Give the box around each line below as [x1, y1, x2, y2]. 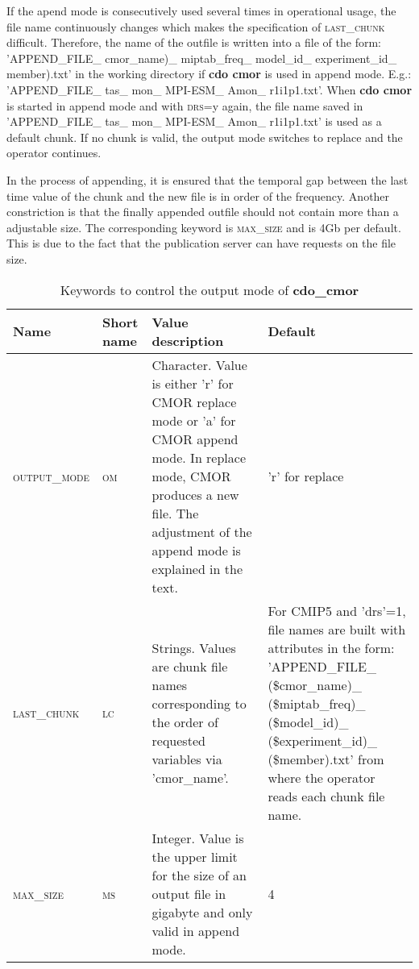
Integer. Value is [151, 828, 244, 847]
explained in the [151, 559, 243, 578]
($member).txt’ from [268, 749, 384, 768]
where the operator [268, 767, 375, 787]
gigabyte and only [151, 902, 253, 921]
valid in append [151, 921, 240, 940]
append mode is [151, 540, 241, 559]
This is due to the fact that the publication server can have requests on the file [6, 235, 396, 252]
